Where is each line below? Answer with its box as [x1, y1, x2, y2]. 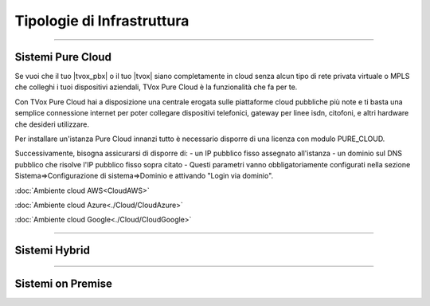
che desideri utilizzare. [14, 120, 89, 129]
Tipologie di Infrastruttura [14, 12, 190, 29]
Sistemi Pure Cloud [14, 50, 111, 64]
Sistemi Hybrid [14, 244, 91, 257]
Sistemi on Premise [14, 277, 113, 291]
